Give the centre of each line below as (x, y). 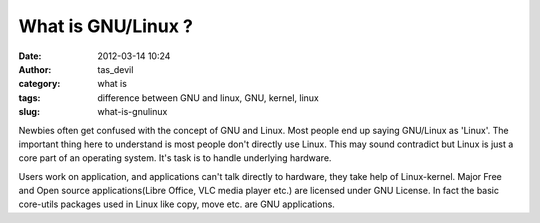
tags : (29, 97)
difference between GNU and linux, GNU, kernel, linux (208, 97)
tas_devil (115, 69)
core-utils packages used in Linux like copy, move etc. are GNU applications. (176, 204)
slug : (29, 112)
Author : (35, 69)
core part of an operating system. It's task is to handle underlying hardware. (175, 158)
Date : (30, 56)
